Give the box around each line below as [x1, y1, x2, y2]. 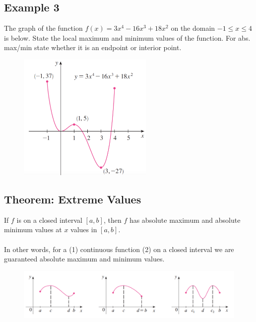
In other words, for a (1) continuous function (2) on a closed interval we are [4, 244, 234, 254]
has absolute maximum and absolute [129, 214, 241, 225]
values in [70, 224, 97, 235]
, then [103, 214, 122, 225]
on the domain [171, 23, 215, 33]
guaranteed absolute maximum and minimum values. [4, 254, 165, 264]
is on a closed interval [16, 214, 82, 225]
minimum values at [4, 224, 62, 235]
